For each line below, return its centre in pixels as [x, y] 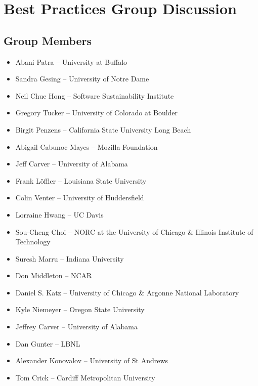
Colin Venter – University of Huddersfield [80, 198]
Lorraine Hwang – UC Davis [59, 214]
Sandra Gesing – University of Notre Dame [82, 79]
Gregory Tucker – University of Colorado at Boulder [97, 113]
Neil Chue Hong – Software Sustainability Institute [95, 95]
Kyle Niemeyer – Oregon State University [80, 309]
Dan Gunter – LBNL [48, 343]
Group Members [48, 40]
